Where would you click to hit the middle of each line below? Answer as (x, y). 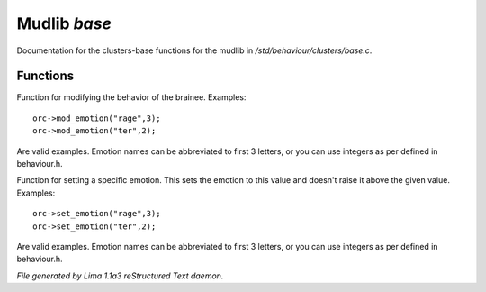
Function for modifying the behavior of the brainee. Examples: (131, 97)
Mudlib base (64, 23)
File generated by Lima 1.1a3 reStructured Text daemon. (120, 276)
